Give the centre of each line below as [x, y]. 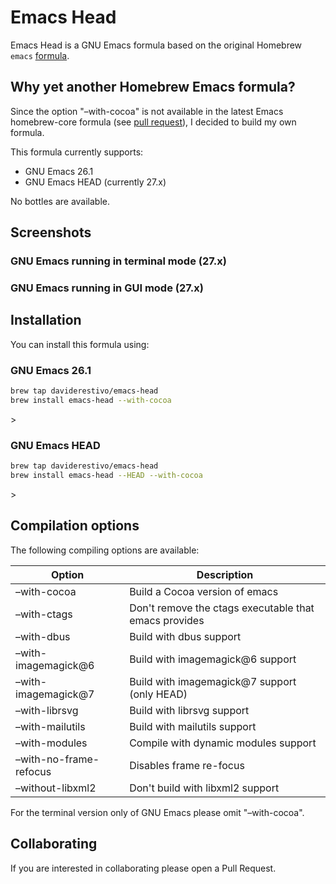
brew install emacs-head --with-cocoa [91, 400]
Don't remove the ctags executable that [222, 608]
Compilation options [75, 526]
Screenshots [51, 232]
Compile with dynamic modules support [223, 743]
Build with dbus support [185, 636]
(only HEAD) [158, 694]
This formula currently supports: [77, 152]
